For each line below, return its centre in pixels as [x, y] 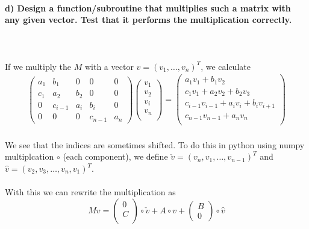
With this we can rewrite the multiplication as [90, 192]
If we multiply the [38, 66]
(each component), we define [115, 156]
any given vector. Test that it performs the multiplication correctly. [148, 20]
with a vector [109, 66]
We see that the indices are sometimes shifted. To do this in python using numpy [155, 144]
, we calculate [226, 66]
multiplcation [30, 156]
